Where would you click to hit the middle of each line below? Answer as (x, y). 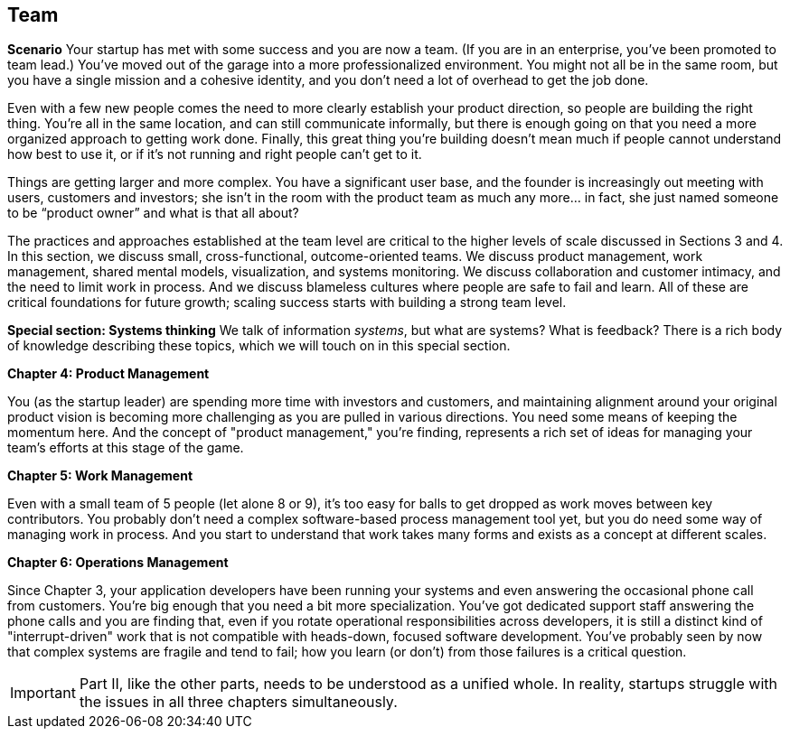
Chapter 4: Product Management (108, 374)
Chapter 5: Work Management (100, 476)
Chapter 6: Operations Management (118, 563)
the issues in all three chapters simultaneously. (238, 702)
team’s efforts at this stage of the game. (126, 448)
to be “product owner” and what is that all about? (153, 213)
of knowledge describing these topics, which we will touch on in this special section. (259, 346)
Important (43, 693)
